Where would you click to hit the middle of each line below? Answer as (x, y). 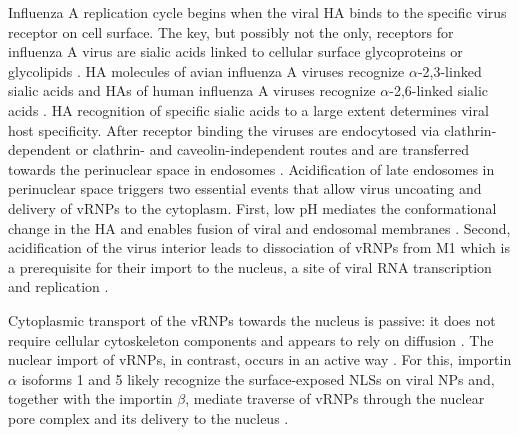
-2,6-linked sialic (439, 90)
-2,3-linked (449, 70)
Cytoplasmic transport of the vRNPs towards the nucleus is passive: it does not (252, 319)
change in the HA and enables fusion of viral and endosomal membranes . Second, (259, 227)
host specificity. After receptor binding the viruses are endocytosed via (224, 129)
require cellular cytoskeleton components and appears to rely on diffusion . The (251, 339)
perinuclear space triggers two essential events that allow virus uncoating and (245, 188)
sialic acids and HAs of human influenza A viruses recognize (192, 90)
